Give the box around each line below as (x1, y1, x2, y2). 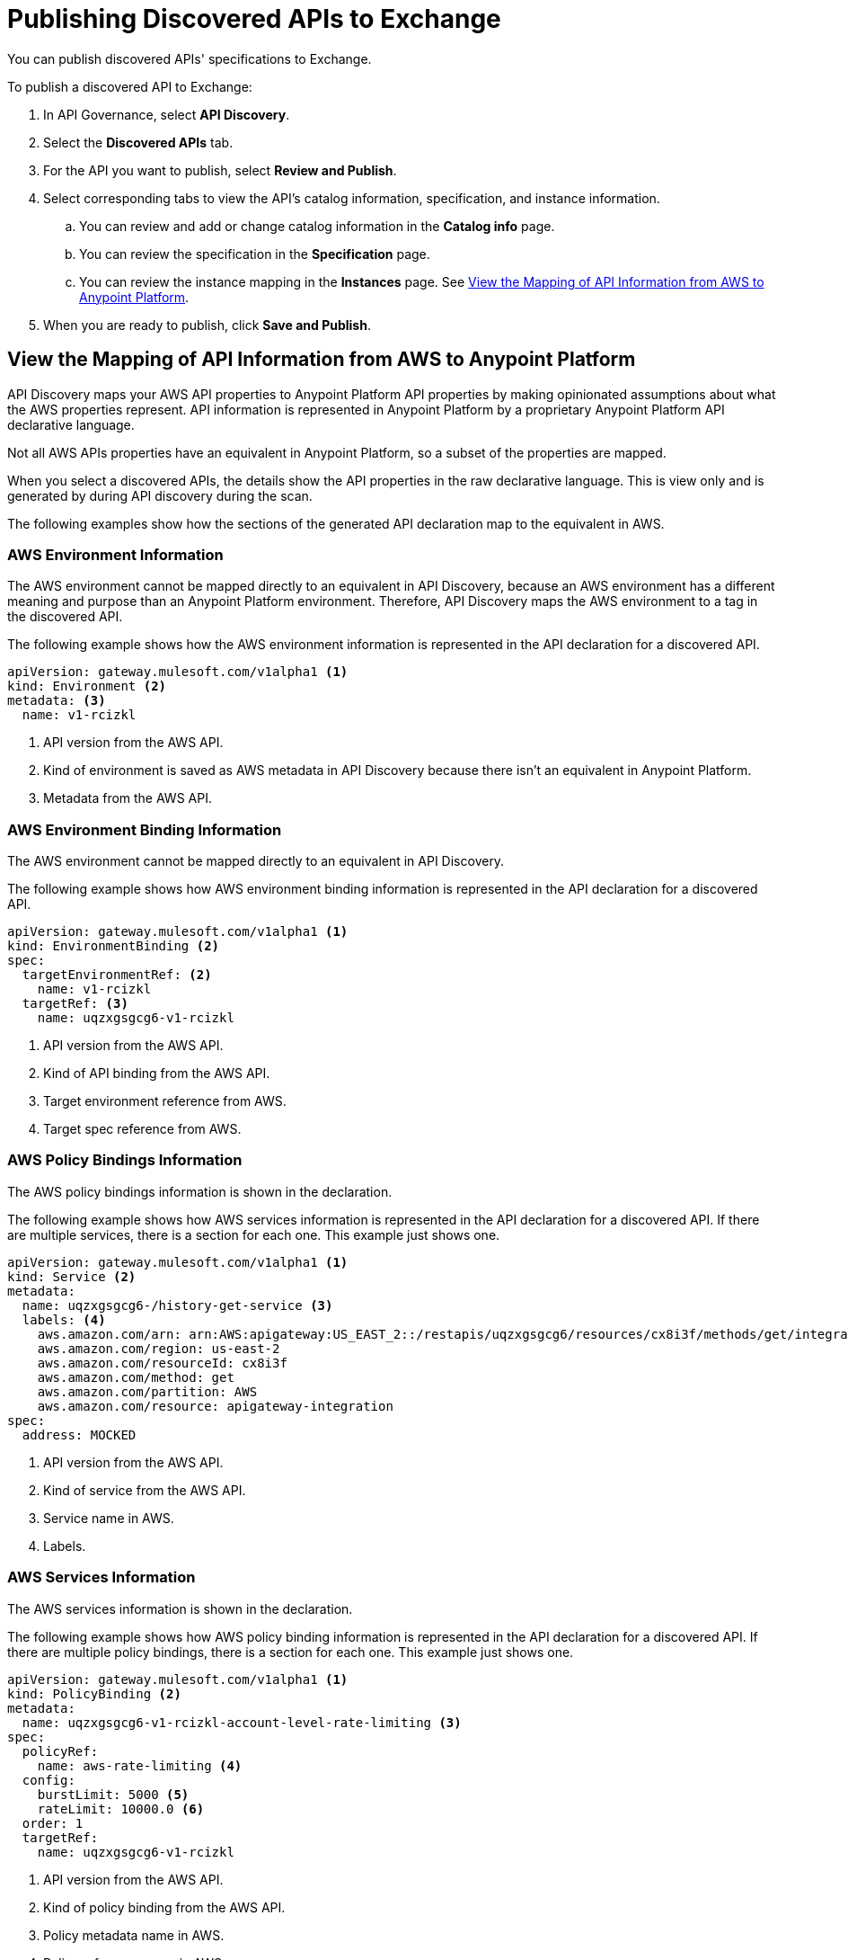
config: (22, 1772, 75, 1787)
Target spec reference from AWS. (43, 1121, 242, 1137)
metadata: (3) (7, 693, 106, 708)
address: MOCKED (22, 1427, 137, 1442)
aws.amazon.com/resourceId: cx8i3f (37, 1355, 287, 1370)
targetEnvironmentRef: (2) (22, 967, 212, 983)
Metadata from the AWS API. (43, 790, 212, 806)
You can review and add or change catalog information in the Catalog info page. (79, 218, 555, 234)
